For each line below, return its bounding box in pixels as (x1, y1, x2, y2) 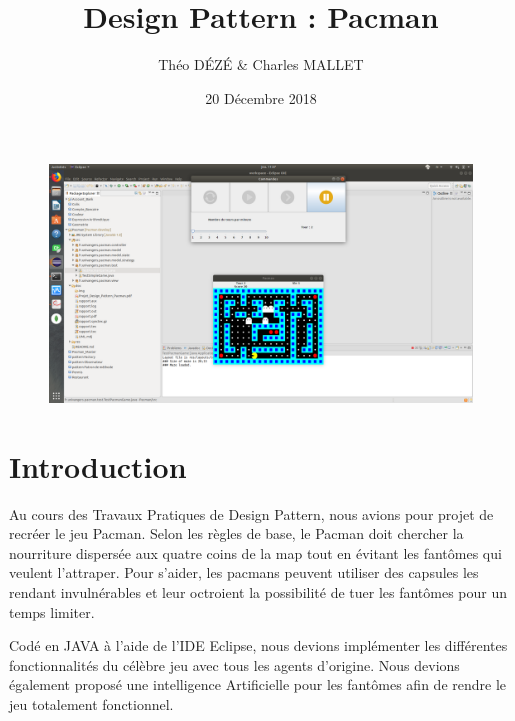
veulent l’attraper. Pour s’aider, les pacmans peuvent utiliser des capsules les (9, 562, 479, 583)
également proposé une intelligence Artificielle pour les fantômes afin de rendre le (9, 674, 507, 695)
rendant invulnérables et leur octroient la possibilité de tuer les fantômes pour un (9, 581, 508, 602)
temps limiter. (9, 601, 95, 622)
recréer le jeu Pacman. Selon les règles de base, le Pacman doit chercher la (9, 523, 464, 544)
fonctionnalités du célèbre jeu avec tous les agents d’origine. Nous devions (9, 654, 460, 675)
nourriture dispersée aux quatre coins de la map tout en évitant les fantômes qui (9, 542, 502, 563)
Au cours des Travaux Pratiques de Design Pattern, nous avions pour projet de (9, 503, 494, 524)
